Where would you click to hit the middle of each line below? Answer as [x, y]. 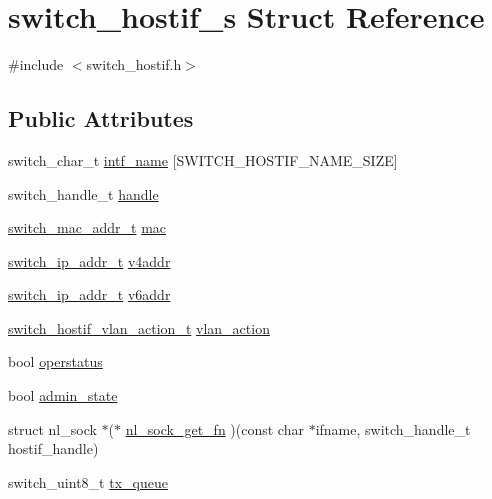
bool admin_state [63, 395]
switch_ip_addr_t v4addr [89, 260]
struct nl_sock [52, 428]
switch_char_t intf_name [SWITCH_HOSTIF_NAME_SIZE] [203, 159]
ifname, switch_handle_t [393, 428]
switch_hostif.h [134, 64]
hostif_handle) [53, 448]
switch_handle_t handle [83, 193]
